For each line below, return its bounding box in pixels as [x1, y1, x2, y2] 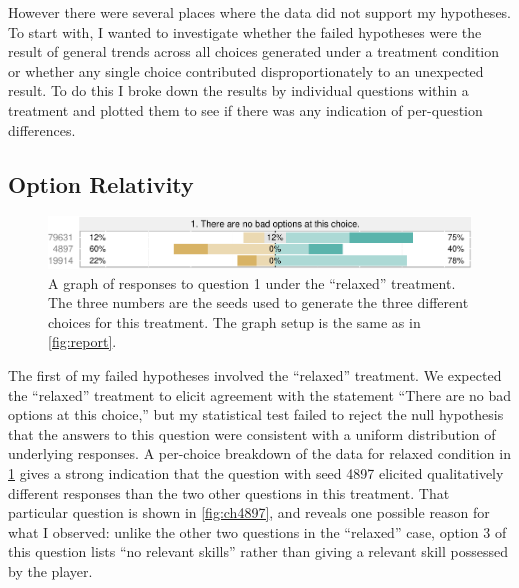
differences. [8, 119, 76, 140]
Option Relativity [8, 168, 194, 199]
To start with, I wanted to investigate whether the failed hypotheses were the [8, 21, 482, 42]
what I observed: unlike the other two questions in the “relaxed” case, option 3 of [8, 521, 507, 542]
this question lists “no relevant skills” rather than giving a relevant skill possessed [8, 541, 508, 562]
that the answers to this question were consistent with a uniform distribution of [8, 423, 496, 444]
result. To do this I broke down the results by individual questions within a [8, 80, 469, 101]
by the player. [8, 560, 93, 581]
